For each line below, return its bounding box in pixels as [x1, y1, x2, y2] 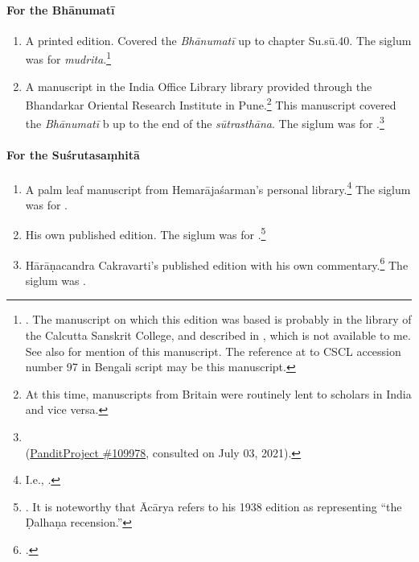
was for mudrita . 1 [25, 48, 112, 68]
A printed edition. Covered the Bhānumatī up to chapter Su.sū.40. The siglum [25, 31, 412, 48]
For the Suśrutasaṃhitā [6, 147, 140, 163]
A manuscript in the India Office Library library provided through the [25, 77, 372, 94]
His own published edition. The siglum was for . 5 [25, 224, 266, 243]
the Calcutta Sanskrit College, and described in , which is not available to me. [25, 327, 411, 344]
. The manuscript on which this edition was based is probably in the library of [25, 311, 412, 328]
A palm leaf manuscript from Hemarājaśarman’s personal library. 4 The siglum [25, 178, 411, 197]
